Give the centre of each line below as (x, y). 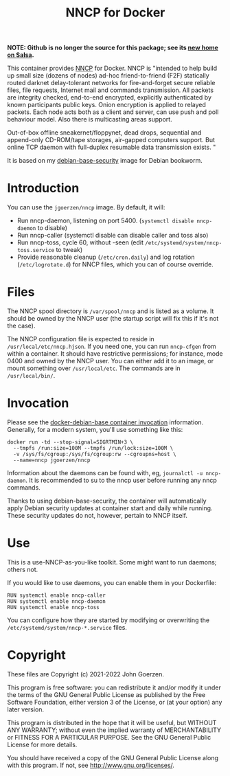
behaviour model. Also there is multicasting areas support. (90, 119)
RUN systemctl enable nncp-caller (57, 595)
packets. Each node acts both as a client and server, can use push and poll (113, 112)
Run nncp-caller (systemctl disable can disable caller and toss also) (113, 236)
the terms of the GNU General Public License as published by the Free (106, 694)
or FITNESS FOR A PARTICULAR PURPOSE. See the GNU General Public (109, 737)
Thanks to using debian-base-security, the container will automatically (107, 501)
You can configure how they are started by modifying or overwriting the (108, 620)
